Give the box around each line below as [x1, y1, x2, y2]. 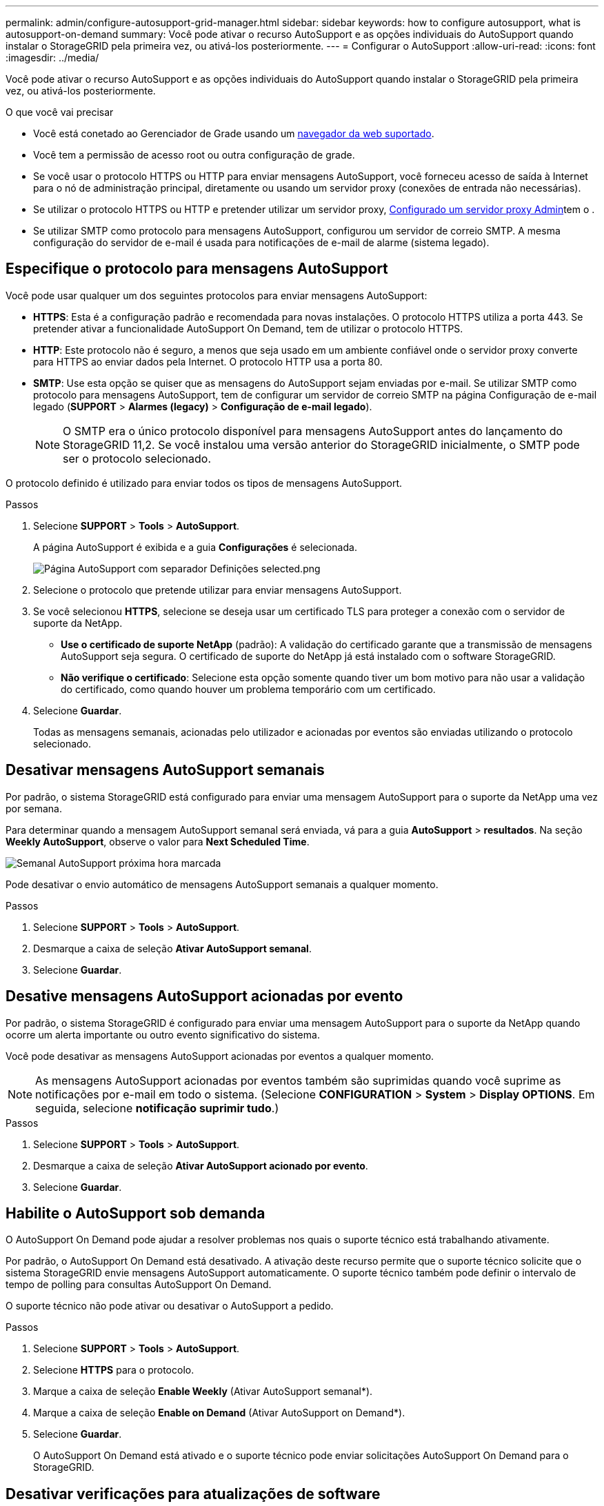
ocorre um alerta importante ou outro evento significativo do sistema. [6, 1028, 320, 1041]
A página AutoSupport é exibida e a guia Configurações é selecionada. [33, 541, 357, 553]
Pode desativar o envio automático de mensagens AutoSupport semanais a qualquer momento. [6, 878, 439, 890]
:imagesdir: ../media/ [6, 52, 99, 63]
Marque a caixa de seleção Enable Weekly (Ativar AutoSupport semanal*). [33, 1385, 373, 1398]
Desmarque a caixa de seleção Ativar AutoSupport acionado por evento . [33, 1159, 368, 1172]
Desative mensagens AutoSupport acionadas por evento [6, 987, 403, 1005]
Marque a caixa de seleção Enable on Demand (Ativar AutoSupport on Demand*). [33, 1407, 405, 1419]
